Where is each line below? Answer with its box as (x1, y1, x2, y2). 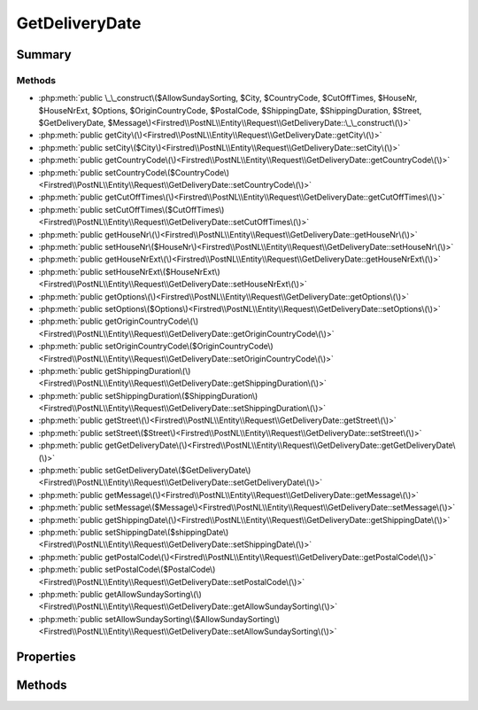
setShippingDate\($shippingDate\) (104, 527, 229, 537)
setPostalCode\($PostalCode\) (104, 564, 216, 575)
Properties (16, 649, 76, 664)
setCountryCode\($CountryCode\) (104, 167, 230, 177)
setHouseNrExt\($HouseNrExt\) (104, 266, 220, 277)
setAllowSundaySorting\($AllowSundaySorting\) (104, 613, 281, 624)
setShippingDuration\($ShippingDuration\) (104, 390, 258, 401)
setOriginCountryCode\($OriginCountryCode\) (104, 341, 274, 352)
